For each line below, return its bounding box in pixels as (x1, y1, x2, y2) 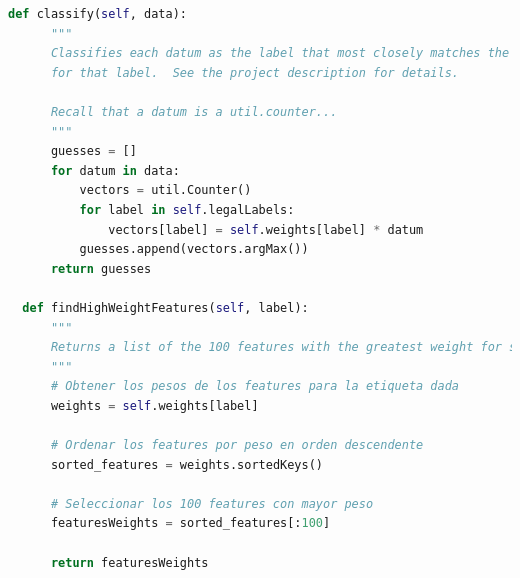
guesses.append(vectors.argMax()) (79, 242, 309, 257)
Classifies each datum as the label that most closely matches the (50, 46, 510, 61)
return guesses (50, 261, 152, 276)
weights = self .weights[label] (50, 398, 259, 413)
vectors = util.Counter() (79, 183, 252, 198)
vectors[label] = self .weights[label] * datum (108, 222, 424, 237)
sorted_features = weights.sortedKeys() (50, 457, 324, 472)
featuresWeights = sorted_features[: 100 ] (50, 516, 331, 531)
